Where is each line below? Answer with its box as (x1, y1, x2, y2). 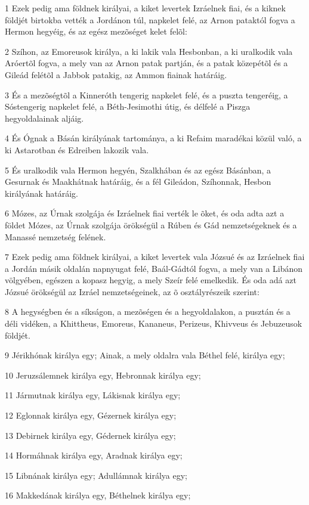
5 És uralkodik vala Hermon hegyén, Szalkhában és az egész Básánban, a (5, 163, 271, 176)
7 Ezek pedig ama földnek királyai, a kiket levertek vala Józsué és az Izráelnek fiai (5, 250, 305, 263)
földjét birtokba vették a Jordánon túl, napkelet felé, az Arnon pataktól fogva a (5, 13, 295, 26)
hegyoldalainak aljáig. (5, 111, 84, 124)
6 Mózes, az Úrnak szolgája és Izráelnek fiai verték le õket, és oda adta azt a (5, 207, 285, 219)
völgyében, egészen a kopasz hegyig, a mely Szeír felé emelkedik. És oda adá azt (5, 274, 296, 286)
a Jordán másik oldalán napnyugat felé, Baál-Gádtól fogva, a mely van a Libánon (5, 262, 302, 274)
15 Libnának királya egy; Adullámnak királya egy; (5, 469, 187, 481)
